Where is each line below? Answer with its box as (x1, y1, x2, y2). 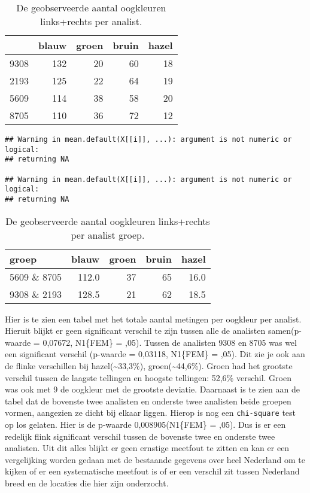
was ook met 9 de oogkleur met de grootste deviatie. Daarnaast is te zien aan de (5, 383, 300, 395)
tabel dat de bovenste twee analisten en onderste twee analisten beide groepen (5, 394, 291, 407)
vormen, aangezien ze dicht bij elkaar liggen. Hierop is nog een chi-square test (5, 406, 296, 419)
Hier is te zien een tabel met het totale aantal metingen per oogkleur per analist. (5, 312, 302, 325)
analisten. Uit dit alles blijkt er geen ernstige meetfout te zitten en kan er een (5, 442, 290, 454)
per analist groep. (71, 227, 145, 242)
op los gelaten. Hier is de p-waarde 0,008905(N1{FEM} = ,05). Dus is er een (5, 418, 286, 430)
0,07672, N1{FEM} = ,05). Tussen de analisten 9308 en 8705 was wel (42, 336, 297, 348)
